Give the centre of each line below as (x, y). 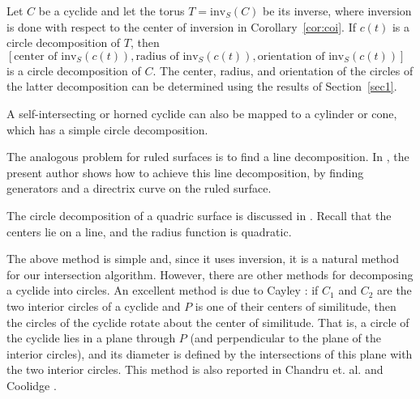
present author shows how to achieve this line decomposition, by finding (185, 172)
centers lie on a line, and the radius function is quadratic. (149, 231)
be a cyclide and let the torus (111, 11)
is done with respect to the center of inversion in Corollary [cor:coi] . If (181, 26)
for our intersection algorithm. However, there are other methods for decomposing (210, 274)
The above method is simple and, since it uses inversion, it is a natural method (203, 259)
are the (394, 290)
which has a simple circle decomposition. (107, 129)
